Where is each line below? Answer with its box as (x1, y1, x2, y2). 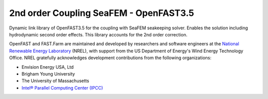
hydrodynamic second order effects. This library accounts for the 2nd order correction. (9, 31, 188, 37)
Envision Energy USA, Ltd (21, 64, 74, 70)
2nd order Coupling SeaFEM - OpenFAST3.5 (9, 7, 195, 18)
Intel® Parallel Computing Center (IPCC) (21, 85, 103, 91)
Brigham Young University (21, 71, 75, 77)
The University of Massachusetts (21, 78, 89, 84)
